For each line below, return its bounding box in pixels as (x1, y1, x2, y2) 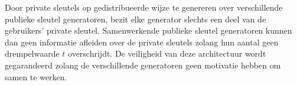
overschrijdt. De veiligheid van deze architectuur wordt (68, 47, 266, 60)
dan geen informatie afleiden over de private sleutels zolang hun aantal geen (5, 35, 279, 48)
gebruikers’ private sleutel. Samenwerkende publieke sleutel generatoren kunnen (5, 24, 292, 37)
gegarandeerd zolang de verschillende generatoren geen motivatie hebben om (5, 58, 281, 71)
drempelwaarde (5, 47, 60, 60)
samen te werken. (5, 70, 67, 83)
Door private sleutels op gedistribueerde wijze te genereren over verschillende (5, 1, 283, 13)
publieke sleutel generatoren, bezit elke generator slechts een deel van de (5, 12, 266, 25)
